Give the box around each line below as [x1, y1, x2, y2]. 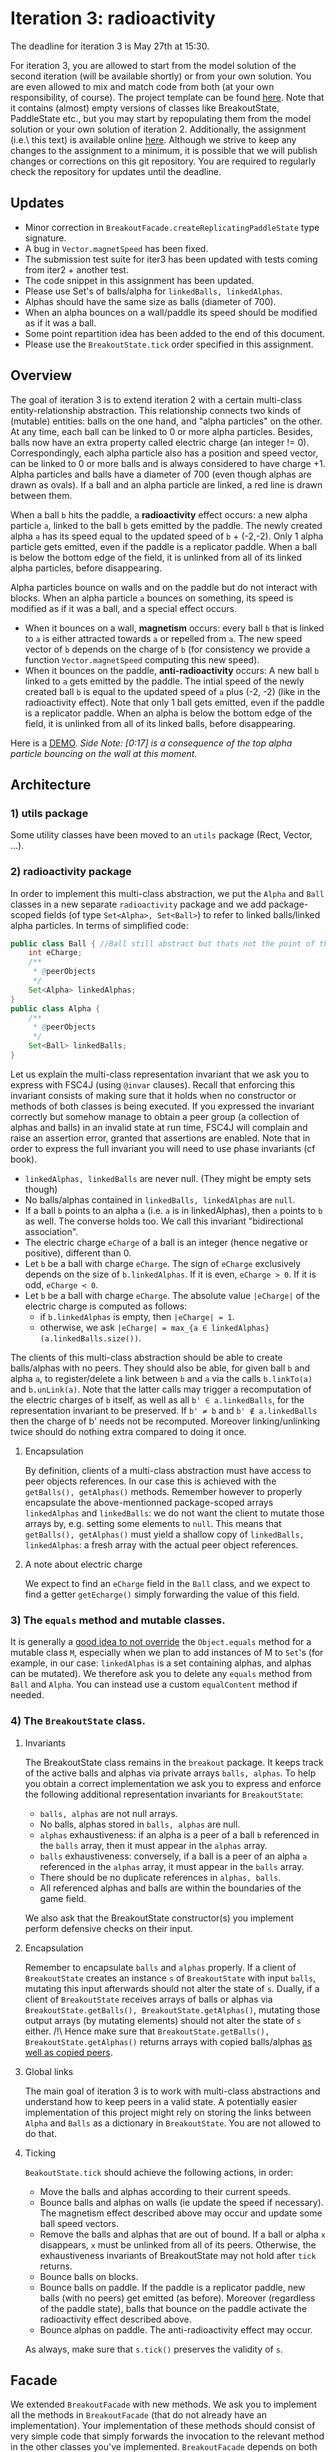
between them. [10, 489, 73, 501]
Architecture [10, 776, 92, 793]
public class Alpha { [10, 1003, 101, 1014]
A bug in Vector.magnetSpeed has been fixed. [24, 242, 209, 254]
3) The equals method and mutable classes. [10, 1613, 226, 1627]
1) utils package [10, 806, 89, 820]
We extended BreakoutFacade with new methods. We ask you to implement [10, 2398, 318, 2411]
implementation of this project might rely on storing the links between [24, 2106, 312, 2118]
